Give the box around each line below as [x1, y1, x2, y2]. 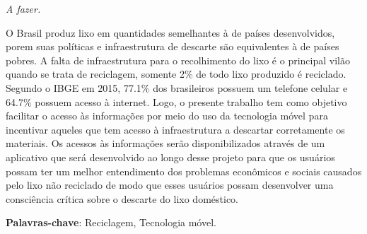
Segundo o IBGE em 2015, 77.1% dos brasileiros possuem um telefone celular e [6, 80, 348, 95]
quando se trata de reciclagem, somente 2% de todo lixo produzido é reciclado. [6, 66, 346, 81]
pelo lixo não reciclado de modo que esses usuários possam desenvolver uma [6, 177, 334, 192]
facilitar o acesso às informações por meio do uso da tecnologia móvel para [6, 108, 328, 123]
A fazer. [6, 1, 41, 16]
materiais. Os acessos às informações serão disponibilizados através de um [6, 136, 325, 151]
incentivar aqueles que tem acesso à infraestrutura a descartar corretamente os [6, 122, 345, 136]
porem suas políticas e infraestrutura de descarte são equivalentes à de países [6, 39, 339, 54]
